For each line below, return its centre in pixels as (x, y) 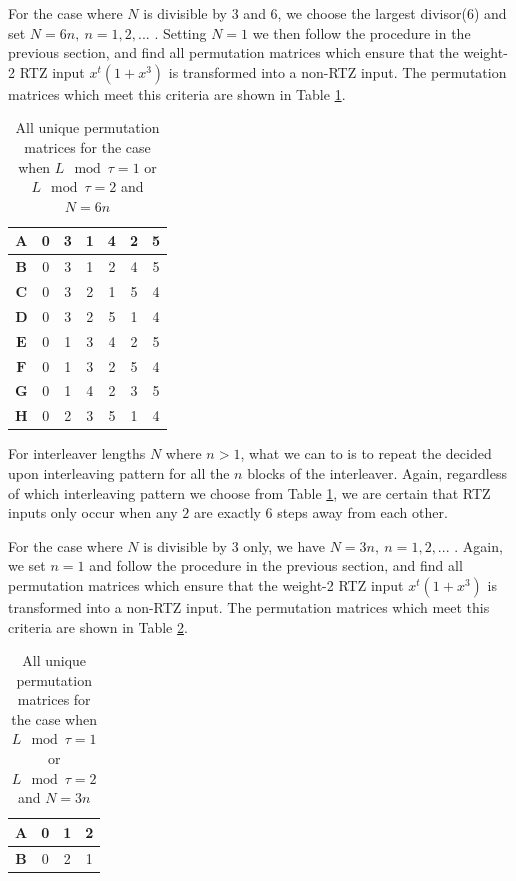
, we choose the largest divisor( (372, 13)
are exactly (227, 512)
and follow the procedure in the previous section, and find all (276, 565)
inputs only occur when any (93, 512)
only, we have (284, 545)
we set (27, 565)
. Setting (180, 32)
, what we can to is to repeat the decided (366, 453)
